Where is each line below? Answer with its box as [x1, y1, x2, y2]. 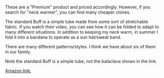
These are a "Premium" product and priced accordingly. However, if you [5, 4, 151, 10]
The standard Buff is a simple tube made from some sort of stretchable [5, 19, 148, 24]
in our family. [5, 49, 31, 55]
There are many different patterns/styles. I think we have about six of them [5, 44, 156, 49]
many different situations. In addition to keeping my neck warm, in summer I [5, 29, 158, 35]
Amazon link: [5, 68, 31, 74]
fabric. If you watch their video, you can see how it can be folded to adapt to [5, 24, 159, 30]
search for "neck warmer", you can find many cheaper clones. [5, 9, 131, 15]
